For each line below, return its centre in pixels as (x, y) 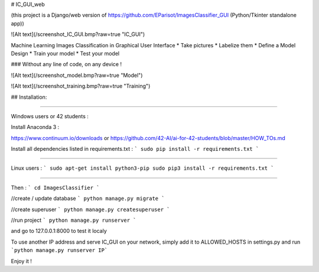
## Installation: (29, 97)
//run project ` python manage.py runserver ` (74, 220)
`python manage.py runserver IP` (59, 250)
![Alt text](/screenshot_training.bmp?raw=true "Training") (81, 86)
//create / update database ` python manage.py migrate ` (88, 199)
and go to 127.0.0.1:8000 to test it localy (59, 231)
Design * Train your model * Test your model (65, 53)
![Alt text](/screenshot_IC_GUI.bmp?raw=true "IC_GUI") (78, 34)
